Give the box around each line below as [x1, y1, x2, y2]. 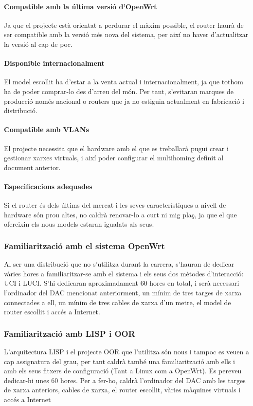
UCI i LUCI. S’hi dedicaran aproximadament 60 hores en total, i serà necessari [4, 278, 239, 288]
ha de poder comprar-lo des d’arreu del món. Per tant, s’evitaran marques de [4, 86, 234, 96]
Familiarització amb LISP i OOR [4, 327, 135, 339]
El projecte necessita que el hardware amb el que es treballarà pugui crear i [4, 143, 229, 153]
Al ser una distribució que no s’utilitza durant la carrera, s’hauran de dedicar [4, 259, 235, 269]
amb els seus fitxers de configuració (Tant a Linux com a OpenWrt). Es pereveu [4, 366, 242, 376]
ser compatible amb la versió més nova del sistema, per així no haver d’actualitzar [4, 29, 249, 39]
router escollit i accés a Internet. [4, 307, 100, 317]
